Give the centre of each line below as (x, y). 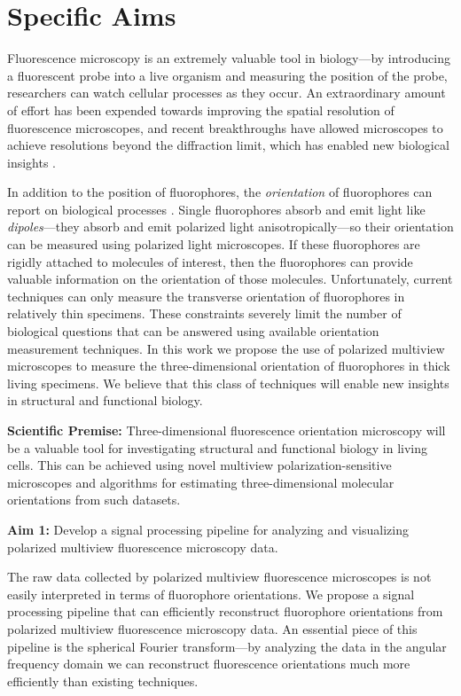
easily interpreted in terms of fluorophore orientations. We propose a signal (211, 594)
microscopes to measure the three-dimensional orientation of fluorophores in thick (229, 366)
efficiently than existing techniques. (103, 680)
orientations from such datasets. (94, 500)
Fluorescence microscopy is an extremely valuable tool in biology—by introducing (229, 58)
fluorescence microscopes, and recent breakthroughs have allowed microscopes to (225, 127)
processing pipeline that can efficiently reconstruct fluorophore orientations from (225, 611)
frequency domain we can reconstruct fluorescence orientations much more (209, 664)
